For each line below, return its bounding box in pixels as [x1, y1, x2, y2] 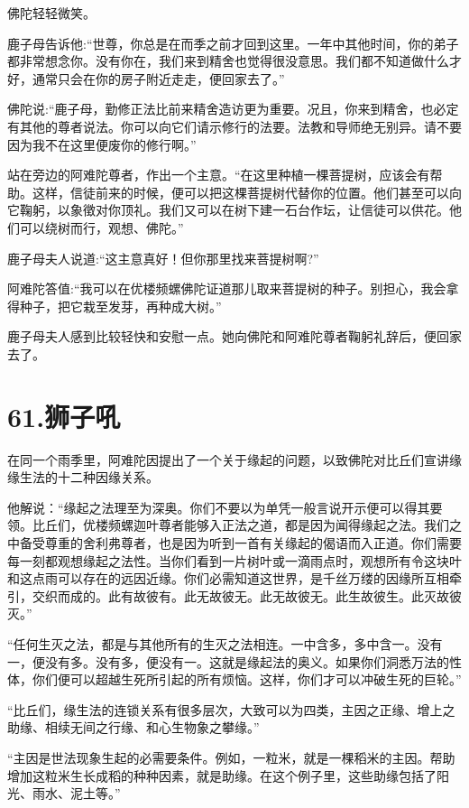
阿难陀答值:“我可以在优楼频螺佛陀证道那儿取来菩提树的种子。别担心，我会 [7, 279, 446, 298]
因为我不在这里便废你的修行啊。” [7, 135, 197, 153]
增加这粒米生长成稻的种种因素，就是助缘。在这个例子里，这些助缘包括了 [7, 766, 437, 785]
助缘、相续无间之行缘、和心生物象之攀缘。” [7, 718, 260, 737]
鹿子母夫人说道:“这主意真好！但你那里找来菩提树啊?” [7, 248, 319, 267]
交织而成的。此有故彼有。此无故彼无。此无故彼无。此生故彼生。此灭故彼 [32, 586, 462, 605]
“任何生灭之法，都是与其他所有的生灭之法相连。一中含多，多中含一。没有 [7, 634, 443, 653]
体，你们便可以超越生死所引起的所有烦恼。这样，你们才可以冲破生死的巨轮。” [7, 670, 462, 689]
